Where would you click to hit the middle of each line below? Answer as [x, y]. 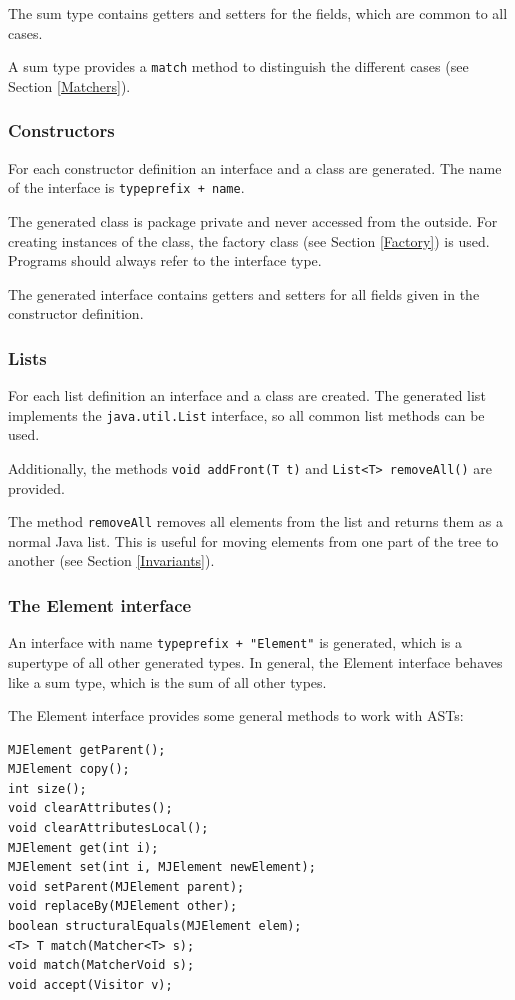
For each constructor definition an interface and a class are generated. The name [255, 167]
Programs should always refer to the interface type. [165, 260]
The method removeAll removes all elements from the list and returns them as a [256, 521]
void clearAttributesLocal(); [108, 828]
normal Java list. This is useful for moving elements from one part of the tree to [253, 540]
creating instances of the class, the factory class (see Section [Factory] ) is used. [249, 240]
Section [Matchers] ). [69, 85]
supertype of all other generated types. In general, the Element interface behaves [255, 661]
